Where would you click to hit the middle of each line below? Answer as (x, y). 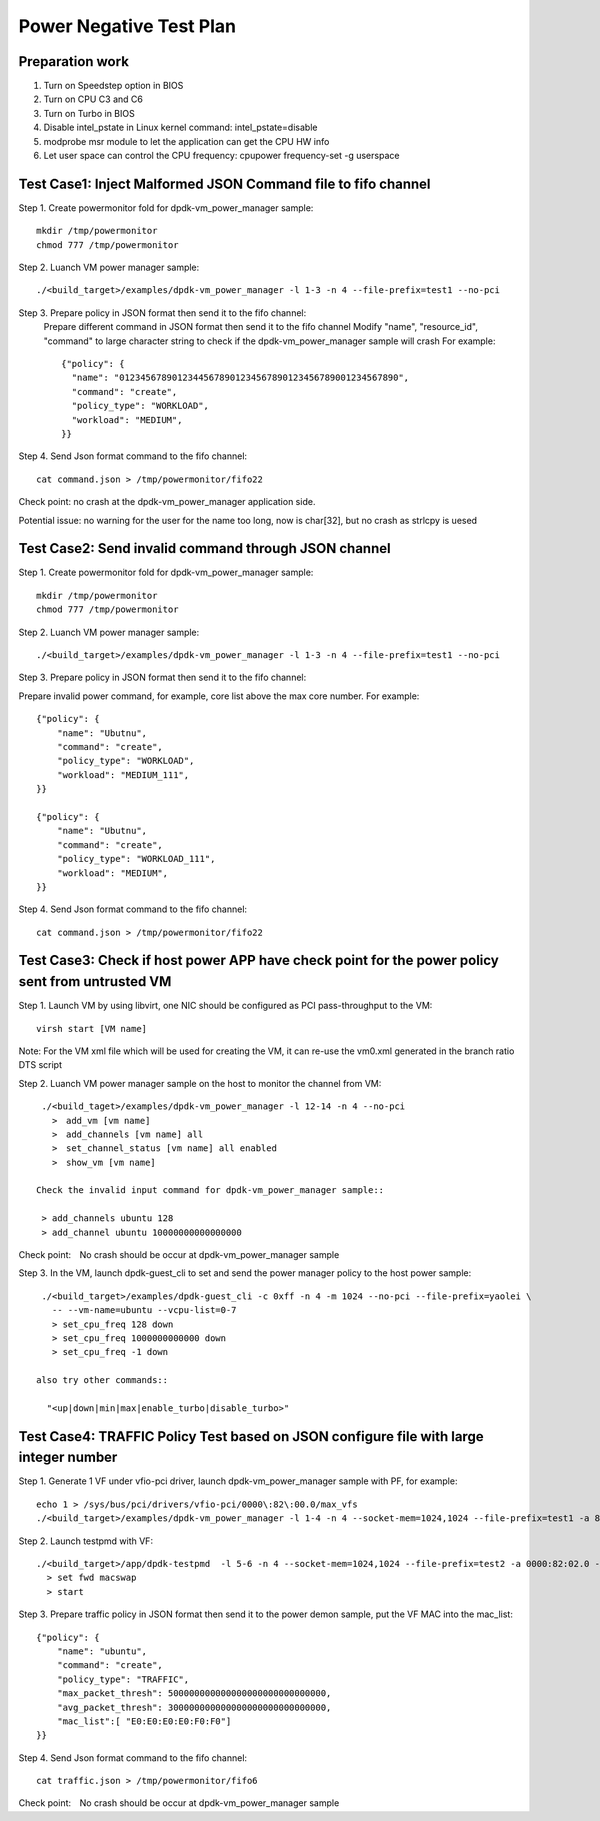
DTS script (40, 1065)
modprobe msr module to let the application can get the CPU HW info (186, 141)
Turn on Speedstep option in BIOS (113, 86)
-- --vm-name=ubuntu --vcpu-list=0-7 (144, 1310)
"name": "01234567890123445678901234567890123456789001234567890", (240, 378)
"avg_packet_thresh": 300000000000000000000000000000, (194, 1707)
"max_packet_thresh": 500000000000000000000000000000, (194, 1693)
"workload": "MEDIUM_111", (123, 774)
